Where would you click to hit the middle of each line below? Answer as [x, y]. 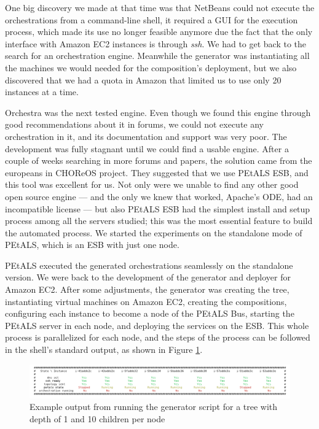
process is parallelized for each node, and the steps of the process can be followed [158, 337]
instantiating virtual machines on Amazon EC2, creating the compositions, [146, 301]
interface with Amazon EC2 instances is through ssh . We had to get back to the [156, 43]
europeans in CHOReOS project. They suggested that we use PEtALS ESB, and [157, 172]
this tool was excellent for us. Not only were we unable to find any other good [152, 184]
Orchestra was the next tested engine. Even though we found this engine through [158, 112]
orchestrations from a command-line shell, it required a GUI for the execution [152, 19]
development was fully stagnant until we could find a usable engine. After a [147, 148]
